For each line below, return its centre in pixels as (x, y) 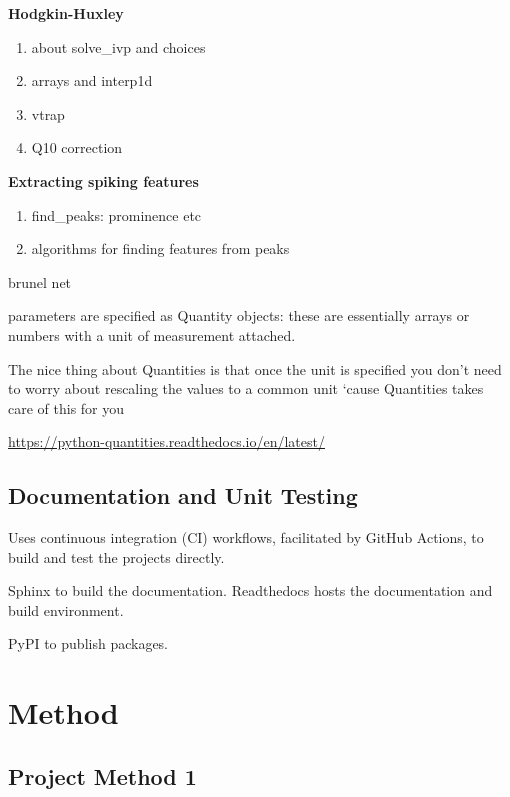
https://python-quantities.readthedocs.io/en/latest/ (166, 441)
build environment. (66, 609)
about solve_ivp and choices (118, 46)
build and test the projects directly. (116, 556)
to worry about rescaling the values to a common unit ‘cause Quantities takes (246, 388)
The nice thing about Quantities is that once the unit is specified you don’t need (255, 368)
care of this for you (66, 407)
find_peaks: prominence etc (116, 214)
